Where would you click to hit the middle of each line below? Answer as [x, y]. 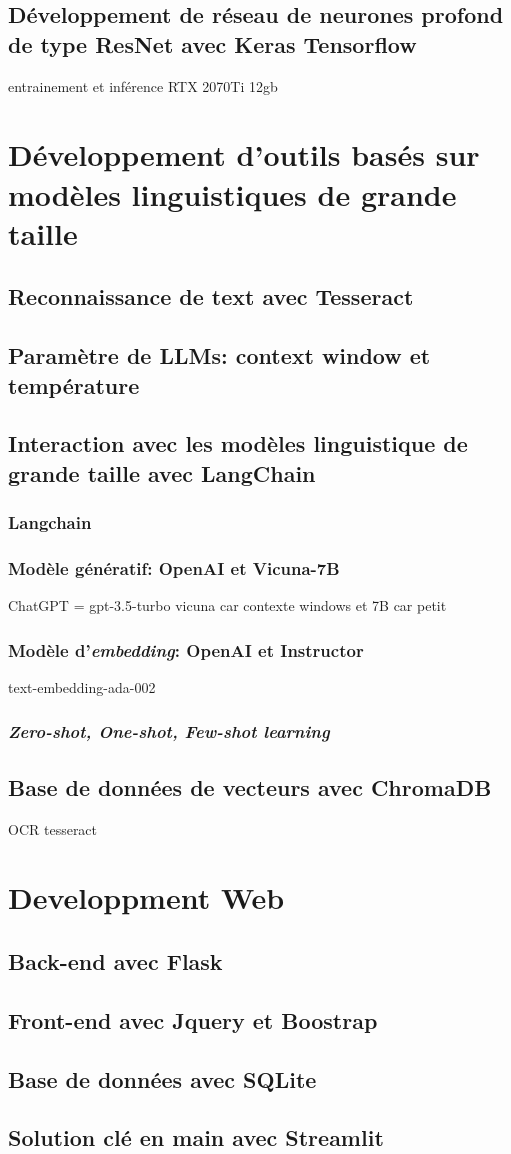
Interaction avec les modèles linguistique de [238, 443]
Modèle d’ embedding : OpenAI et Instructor [186, 649]
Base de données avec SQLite [162, 1078]
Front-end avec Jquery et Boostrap [193, 1019]
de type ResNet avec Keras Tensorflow [212, 43]
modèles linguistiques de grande [232, 193]
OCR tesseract [53, 828]
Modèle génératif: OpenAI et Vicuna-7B [174, 567]
